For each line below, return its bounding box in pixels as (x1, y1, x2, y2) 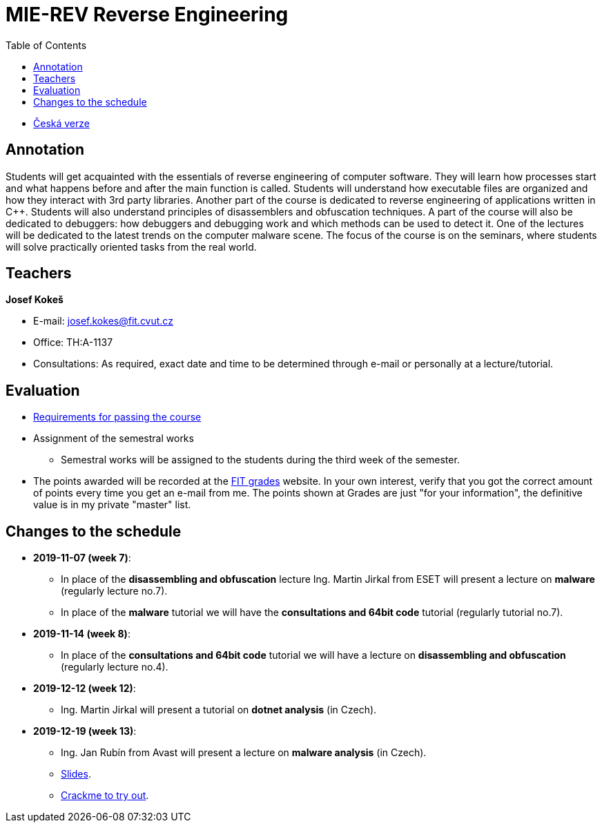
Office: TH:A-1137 (33, 336, 113, 349)
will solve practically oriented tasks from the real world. (6, 240, 257, 253)
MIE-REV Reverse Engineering (6, 3, 289, 26)
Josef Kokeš (6, 293, 64, 306)
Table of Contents (6, 39, 87, 51)
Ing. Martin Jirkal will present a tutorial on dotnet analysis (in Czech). (61, 704, 377, 716)
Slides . (61, 768, 91, 780)
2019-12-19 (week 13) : (33, 725, 137, 738)
